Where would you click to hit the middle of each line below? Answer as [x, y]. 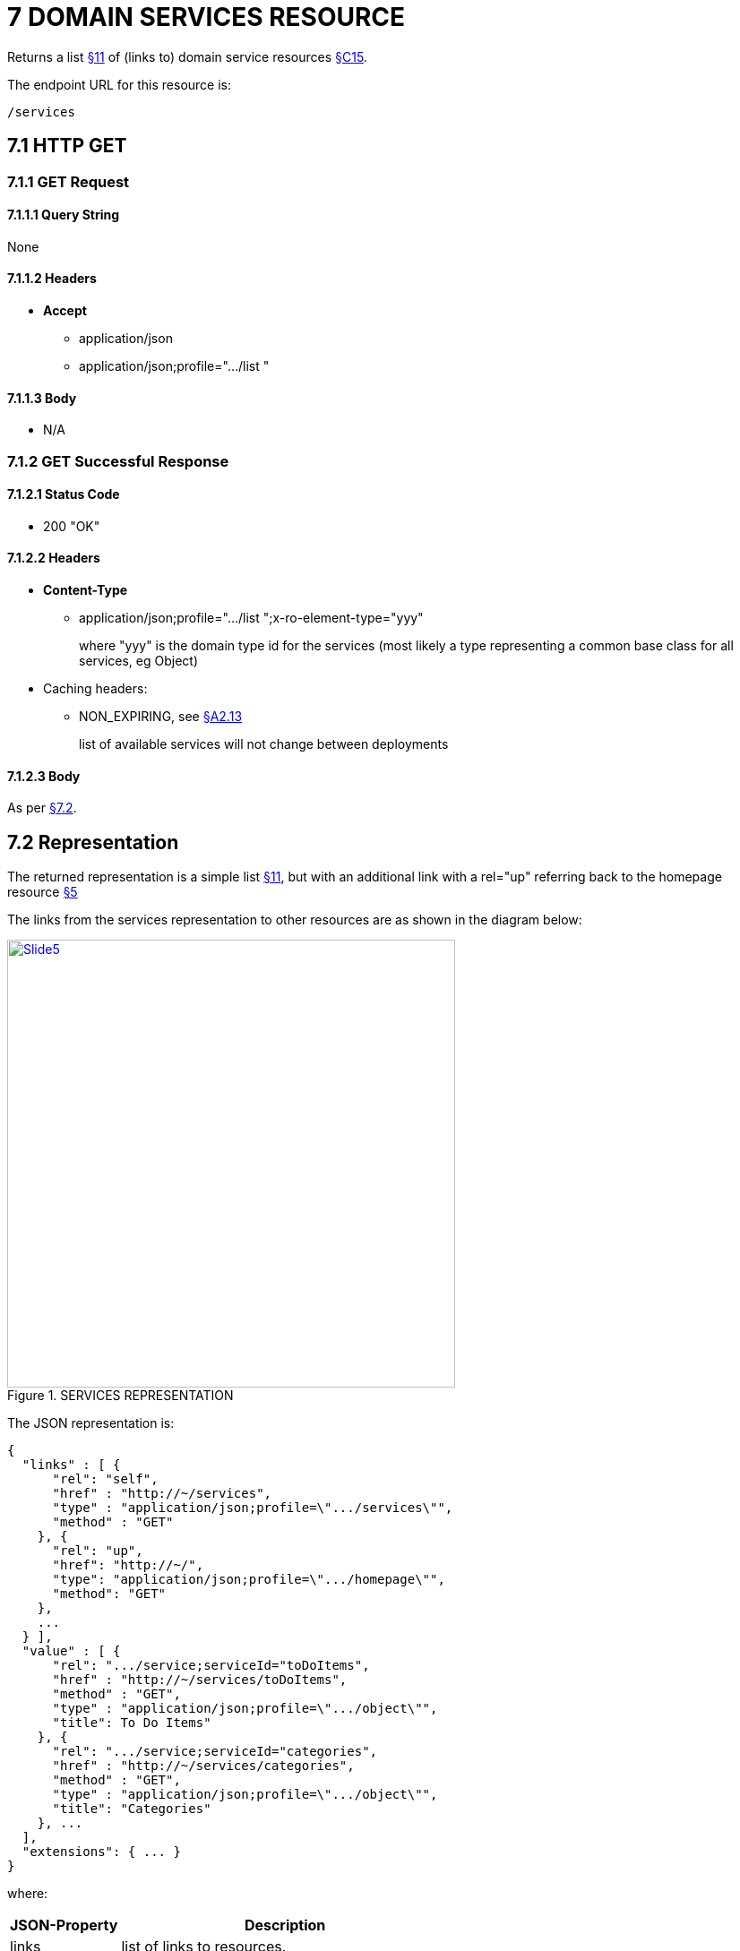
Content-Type [86, 590]
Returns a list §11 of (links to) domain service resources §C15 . [187, 56]
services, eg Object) [139, 661]
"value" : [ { [71, 1651]
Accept [65, 311]
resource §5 [43, 892]
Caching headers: [95, 689]
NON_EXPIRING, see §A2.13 [161, 717]
